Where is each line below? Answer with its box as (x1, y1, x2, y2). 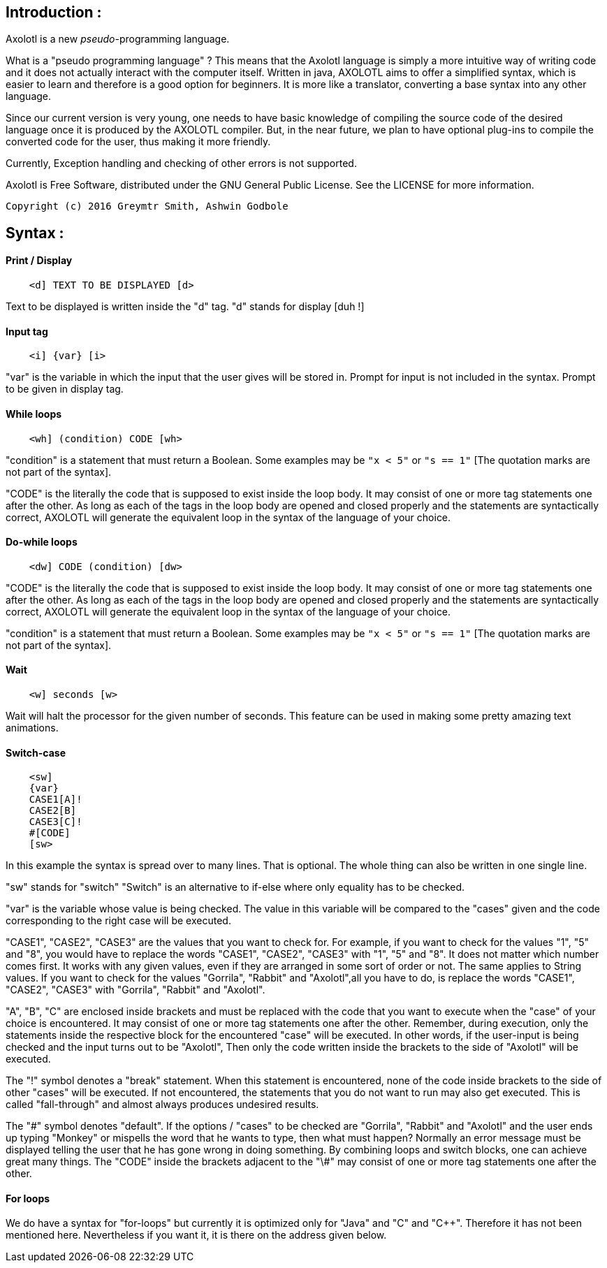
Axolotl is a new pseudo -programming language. (6, 33, 230, 45)
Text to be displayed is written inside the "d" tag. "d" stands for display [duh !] (6, 300, 365, 313)
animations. (6, 721, 59, 734)
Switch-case (6, 746, 66, 759)
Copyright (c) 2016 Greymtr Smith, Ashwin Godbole (6, 201, 288, 212)
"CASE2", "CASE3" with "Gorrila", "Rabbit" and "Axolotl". (6, 984, 265, 996)
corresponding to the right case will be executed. (6, 914, 231, 927)
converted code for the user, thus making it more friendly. (6, 136, 271, 148)
